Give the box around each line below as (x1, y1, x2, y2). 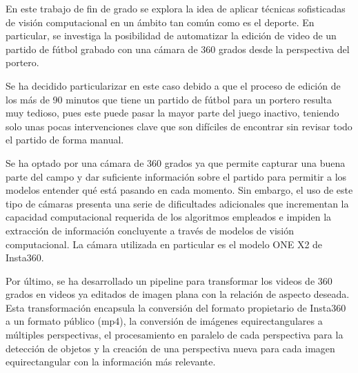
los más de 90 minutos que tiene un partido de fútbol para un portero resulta (6, 92, 332, 106)
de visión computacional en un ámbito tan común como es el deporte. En (6, 14, 315, 29)
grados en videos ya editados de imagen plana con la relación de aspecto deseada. (6, 287, 350, 301)
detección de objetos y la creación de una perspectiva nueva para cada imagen (6, 341, 335, 355)
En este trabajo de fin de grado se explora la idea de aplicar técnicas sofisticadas (6, 1, 346, 15)
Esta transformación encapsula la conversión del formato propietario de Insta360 (6, 300, 346, 314)
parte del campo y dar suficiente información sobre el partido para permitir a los (6, 169, 347, 183)
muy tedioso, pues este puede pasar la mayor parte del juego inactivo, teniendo (6, 105, 339, 120)
